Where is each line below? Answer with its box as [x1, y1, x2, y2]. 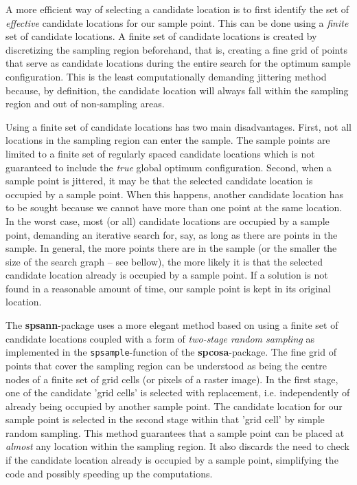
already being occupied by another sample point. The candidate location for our [5, 398, 343, 413]
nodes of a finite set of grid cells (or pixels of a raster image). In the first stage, [5, 371, 338, 386]
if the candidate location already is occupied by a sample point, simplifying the [5, 453, 338, 467]
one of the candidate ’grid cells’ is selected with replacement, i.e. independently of [5, 385, 350, 400]
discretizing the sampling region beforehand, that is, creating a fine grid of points [5, 42, 347, 56]
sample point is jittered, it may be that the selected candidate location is [5, 173, 313, 188]
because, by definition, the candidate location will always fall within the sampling [5, 83, 349, 97]
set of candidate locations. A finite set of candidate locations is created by [5, 29, 317, 43]
